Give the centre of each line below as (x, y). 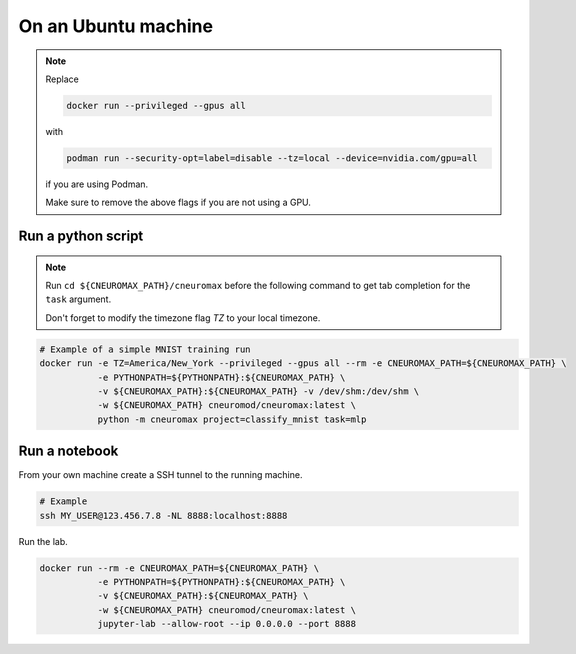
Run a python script (81, 236)
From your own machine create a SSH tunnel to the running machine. (160, 475)
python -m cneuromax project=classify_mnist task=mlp (232, 419)
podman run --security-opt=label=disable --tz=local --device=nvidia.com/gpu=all (272, 158)
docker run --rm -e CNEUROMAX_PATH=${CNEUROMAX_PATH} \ (179, 568)
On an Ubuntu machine (116, 26)
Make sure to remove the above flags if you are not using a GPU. (178, 202)
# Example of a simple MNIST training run (145, 349)
